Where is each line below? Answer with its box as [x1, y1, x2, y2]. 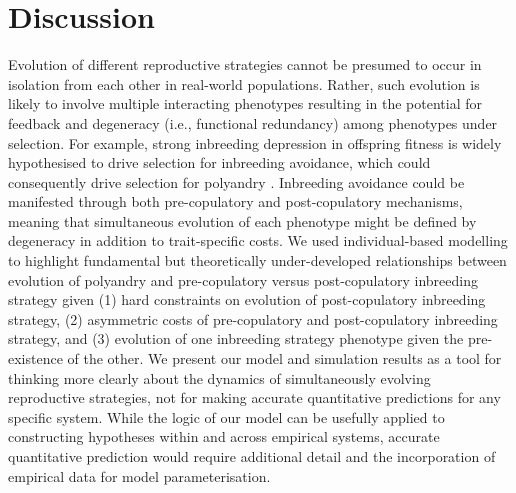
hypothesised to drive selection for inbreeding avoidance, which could [8, 152, 431, 173]
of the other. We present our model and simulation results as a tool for [67, 348, 502, 369]
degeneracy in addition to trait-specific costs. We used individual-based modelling [8, 230, 508, 251]
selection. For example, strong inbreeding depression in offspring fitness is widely [8, 132, 502, 153]
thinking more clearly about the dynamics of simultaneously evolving [8, 367, 431, 388]
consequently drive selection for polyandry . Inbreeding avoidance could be [8, 171, 465, 192]
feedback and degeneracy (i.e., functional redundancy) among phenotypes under [8, 112, 498, 133]
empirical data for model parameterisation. [8, 465, 271, 486]
